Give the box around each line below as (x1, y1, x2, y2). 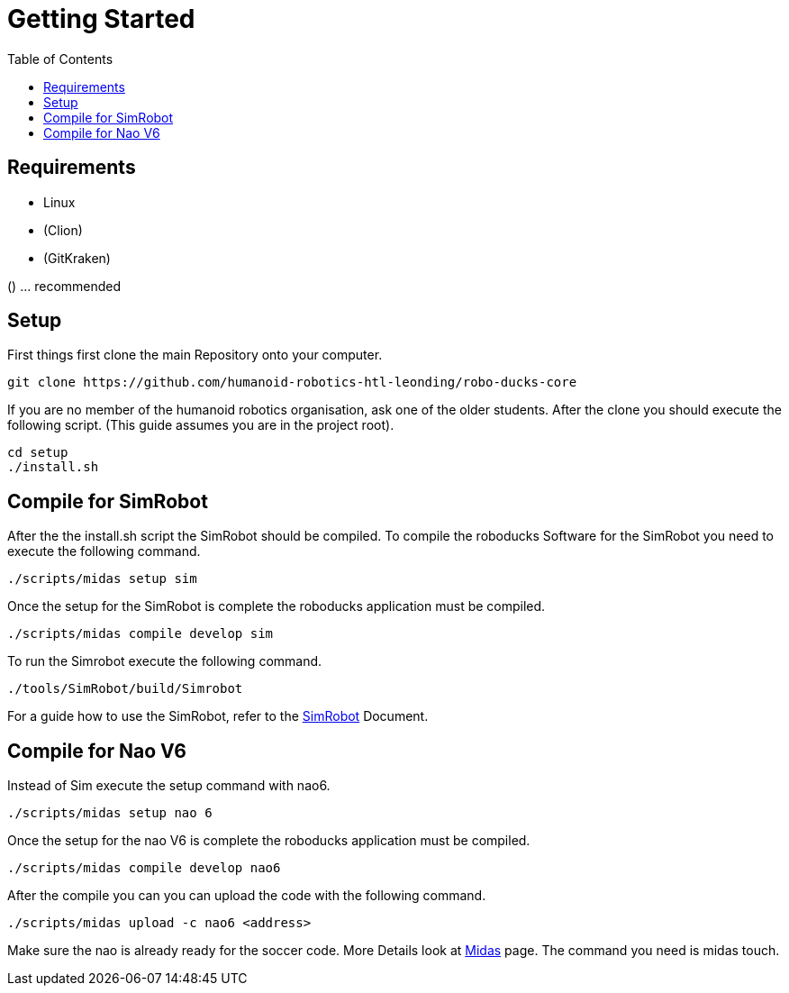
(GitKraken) (43, 250, 111, 266)
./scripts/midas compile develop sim (7, 626, 274, 642)
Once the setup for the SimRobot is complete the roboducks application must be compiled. (7, 598, 546, 615)
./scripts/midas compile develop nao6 (7, 861, 281, 876)
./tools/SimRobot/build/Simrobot (7, 681, 243, 697)
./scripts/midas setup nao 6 (7, 806, 213, 821)
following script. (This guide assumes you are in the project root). (7, 417, 394, 433)
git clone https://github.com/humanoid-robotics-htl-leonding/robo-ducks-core (7, 375, 577, 390)
